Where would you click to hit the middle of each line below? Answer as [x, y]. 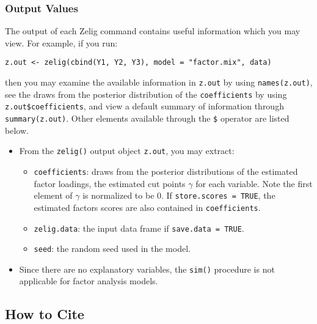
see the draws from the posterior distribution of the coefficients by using [146, 94]
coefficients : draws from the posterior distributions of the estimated [166, 171]
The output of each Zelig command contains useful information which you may [153, 31]
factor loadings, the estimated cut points [110, 183]
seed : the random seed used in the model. [112, 249]
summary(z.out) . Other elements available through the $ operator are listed [147, 118]
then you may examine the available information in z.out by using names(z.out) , [159, 82]
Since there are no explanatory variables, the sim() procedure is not [147, 269]
